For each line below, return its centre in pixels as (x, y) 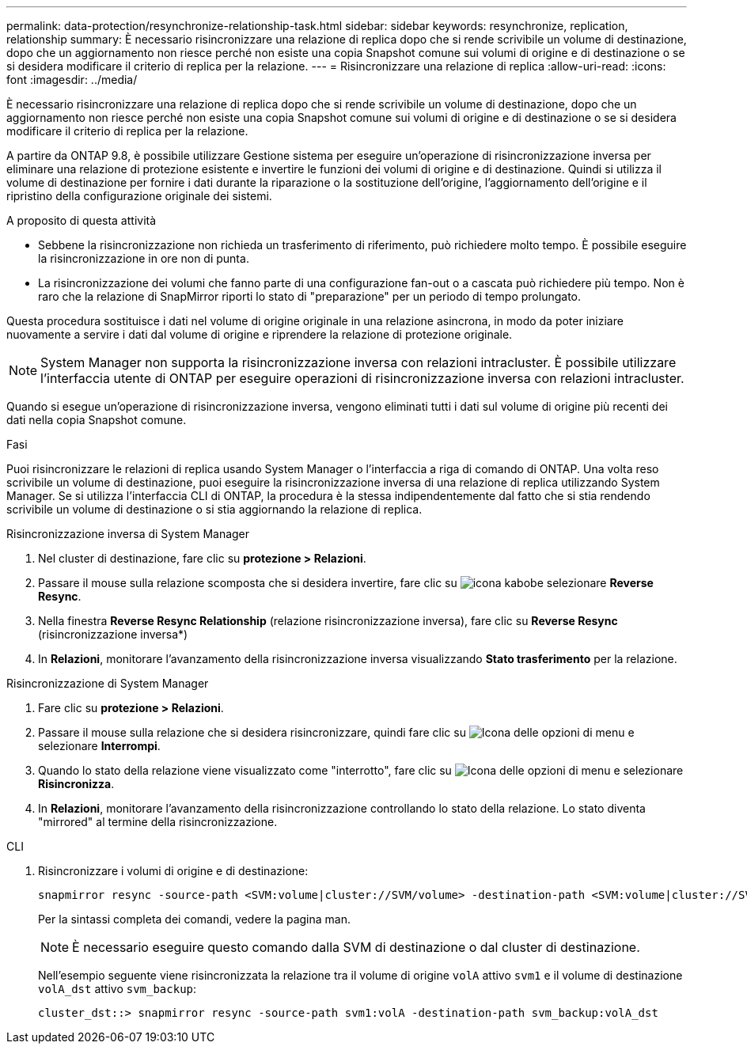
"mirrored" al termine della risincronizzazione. (158, 822)
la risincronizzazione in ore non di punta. (144, 258)
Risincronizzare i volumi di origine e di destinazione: (173, 871)
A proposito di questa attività (82, 220)
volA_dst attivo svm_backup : (118, 989)
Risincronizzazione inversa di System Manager (128, 534)
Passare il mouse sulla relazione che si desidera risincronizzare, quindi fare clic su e (336, 732)
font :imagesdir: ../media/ (72, 80)
